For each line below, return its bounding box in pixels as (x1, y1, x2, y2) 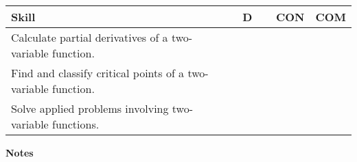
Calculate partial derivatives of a (11, 29, 168, 45)
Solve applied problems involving (11, 100, 169, 116)
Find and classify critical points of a (11, 65, 185, 81)
